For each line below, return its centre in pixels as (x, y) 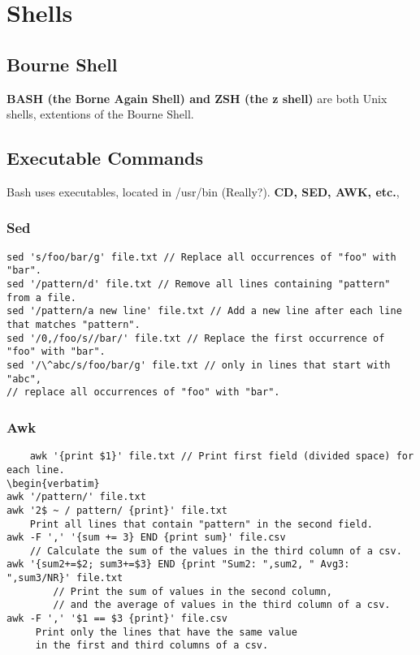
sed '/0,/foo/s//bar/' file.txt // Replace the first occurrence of (196, 338)
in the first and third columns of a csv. (152, 646)
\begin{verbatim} (53, 483)
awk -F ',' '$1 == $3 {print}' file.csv (117, 619)
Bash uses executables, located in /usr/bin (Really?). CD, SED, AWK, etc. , (203, 191)
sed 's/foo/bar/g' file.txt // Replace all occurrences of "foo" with (201, 257)
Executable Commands (105, 158)
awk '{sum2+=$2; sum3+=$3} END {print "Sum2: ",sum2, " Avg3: (178, 565)
